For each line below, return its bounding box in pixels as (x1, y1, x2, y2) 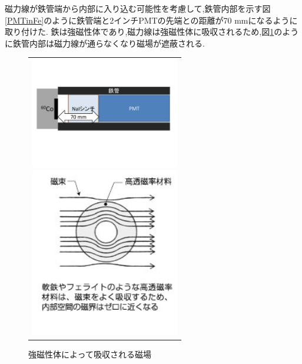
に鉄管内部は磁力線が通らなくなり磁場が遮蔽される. (5, 37, 205, 49)
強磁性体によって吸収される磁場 (28, 348, 151, 360)
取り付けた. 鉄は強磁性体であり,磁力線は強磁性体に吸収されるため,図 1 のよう (5, 25, 299, 38)
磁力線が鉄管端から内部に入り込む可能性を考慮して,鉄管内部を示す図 (5, 2, 271, 14)
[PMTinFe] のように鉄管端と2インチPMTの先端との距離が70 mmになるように (5, 14, 298, 26)
